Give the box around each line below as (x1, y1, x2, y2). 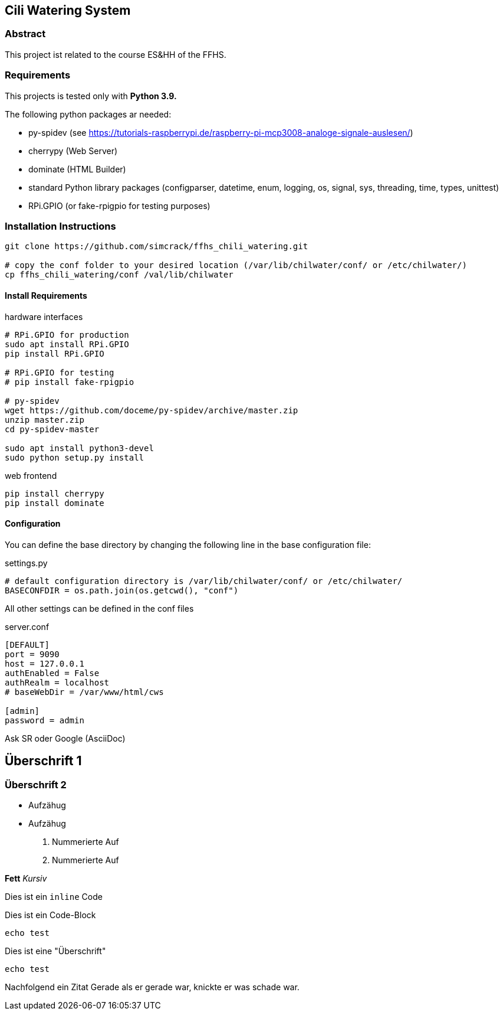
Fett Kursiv (5, 873, 47, 883)
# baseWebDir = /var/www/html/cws (5, 687, 164, 697)
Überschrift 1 (5, 753, 82, 769)
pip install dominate (5, 498, 104, 508)
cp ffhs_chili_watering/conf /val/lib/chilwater (5, 270, 234, 280)
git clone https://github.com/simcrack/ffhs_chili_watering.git (5, 241, 308, 252)
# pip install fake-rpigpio (5, 377, 134, 387)
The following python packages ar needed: (5, 109, 172, 119)
